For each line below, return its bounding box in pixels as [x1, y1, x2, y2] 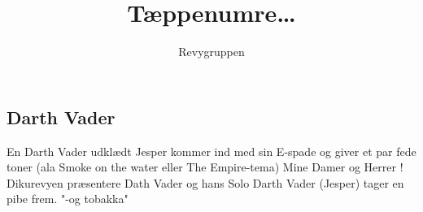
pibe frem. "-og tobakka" [7, 190, 129, 207]
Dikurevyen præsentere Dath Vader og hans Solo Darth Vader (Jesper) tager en [7, 174, 404, 191]
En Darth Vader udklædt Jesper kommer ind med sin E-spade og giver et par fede [7, 142, 416, 159]
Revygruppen [178, 43, 245, 60]
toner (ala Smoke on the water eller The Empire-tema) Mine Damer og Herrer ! [7, 158, 403, 175]
